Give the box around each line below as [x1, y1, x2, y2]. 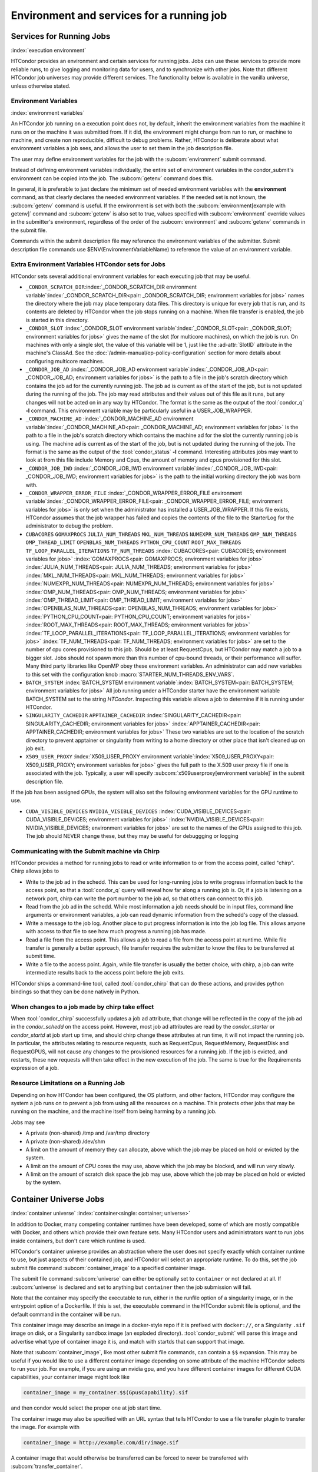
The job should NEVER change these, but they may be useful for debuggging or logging [25, 832, 238, 839]
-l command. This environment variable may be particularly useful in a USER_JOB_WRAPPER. [25, 407, 253, 415]
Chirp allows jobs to [11, 867, 59, 874]
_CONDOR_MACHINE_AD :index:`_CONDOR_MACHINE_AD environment [25, 415, 194, 422]
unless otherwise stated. [11, 82, 71, 89]
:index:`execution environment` [11, 47, 87, 54]
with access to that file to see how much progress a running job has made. [25, 928, 207, 935]
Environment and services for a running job [11, 9, 227, 22]
